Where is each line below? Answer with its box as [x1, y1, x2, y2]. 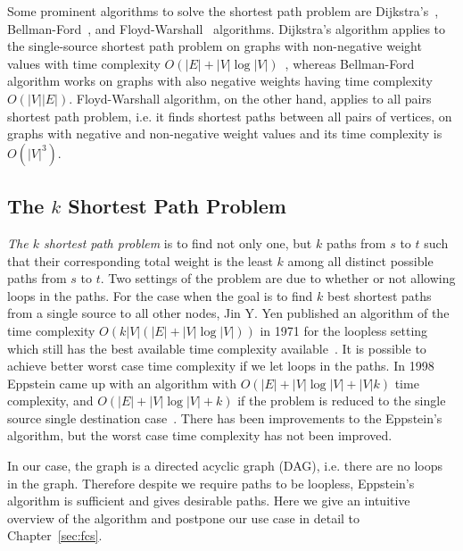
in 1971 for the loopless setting [260, 321, 428, 339]
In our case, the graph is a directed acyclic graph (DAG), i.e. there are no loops [7, 456, 443, 475]
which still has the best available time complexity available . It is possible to [7, 338, 426, 357]
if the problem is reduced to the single [237, 391, 446, 410]
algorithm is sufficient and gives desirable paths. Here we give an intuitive [7, 491, 410, 510]
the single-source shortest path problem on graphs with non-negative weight [7, 37, 422, 55]
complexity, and [7, 391, 94, 410]
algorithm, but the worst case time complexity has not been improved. [7, 426, 393, 445]
